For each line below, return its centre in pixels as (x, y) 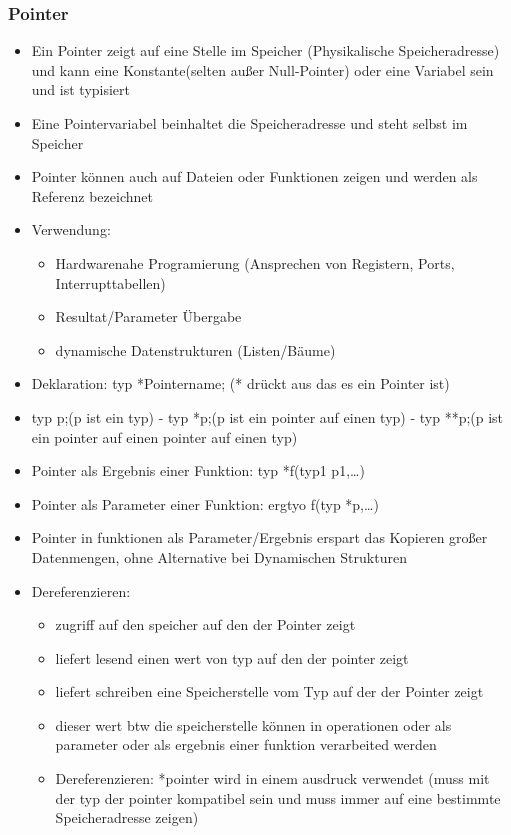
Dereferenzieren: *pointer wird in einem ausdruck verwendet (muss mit (272, 778)
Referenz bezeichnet (92, 195)
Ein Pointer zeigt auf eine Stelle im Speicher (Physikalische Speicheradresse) (265, 50)
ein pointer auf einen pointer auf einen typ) (164, 436)
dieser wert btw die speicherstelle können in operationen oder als (253, 724)
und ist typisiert (81, 89)
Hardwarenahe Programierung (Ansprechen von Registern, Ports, (255, 262)
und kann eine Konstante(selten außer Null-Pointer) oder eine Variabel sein (262, 69)
